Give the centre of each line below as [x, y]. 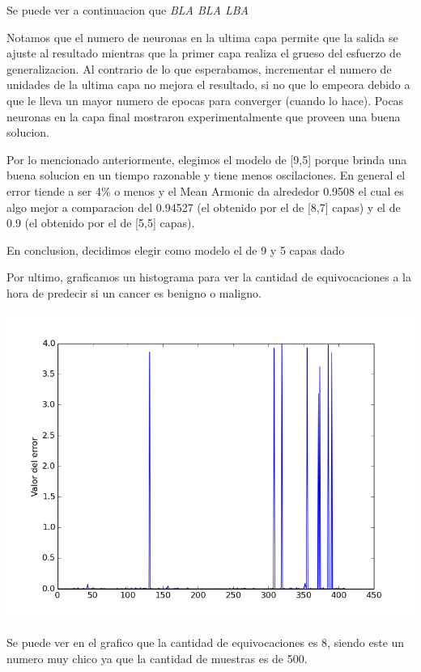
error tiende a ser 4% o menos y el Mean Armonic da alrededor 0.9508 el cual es [205, 190]
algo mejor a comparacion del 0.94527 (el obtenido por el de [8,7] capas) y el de [204, 207]
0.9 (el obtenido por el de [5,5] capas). [101, 223]
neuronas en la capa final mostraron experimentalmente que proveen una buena [204, 116]
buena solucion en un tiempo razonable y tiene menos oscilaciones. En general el [206, 175]
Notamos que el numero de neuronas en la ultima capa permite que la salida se [202, 37]
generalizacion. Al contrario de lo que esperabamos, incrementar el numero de [199, 68]
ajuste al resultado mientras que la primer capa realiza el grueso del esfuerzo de [204, 53]
